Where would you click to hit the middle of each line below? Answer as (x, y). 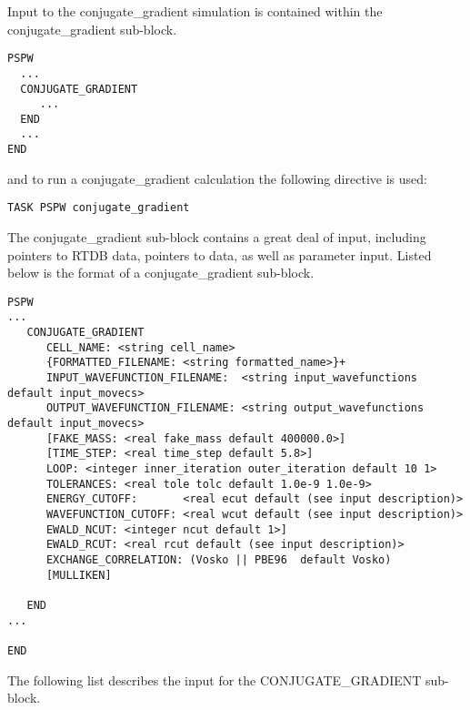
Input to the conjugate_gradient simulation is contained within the (195, 11)
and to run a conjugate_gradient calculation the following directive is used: (217, 178)
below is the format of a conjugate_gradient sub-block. (161, 273)
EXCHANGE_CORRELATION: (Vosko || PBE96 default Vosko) (219, 559)
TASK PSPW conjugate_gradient (99, 208)
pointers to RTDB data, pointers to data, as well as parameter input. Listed (220, 254)
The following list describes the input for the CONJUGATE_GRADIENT (215, 680)
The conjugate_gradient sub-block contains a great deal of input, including (217, 237)
